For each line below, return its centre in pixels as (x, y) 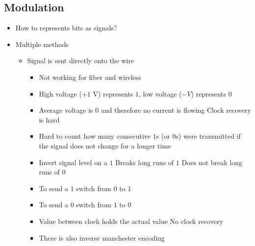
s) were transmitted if (208, 136)
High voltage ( (60, 93)
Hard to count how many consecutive (95, 136)
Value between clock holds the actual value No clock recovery (131, 221)
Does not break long (212, 162)
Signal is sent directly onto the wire (81, 61)
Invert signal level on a (73, 162)
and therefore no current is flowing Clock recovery (176, 110)
